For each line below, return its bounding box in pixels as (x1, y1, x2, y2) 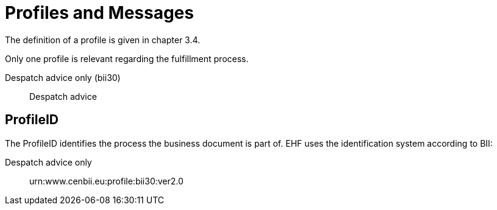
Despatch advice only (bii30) (5, 72, 121, 83)
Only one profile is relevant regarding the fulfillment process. (5, 53, 249, 64)
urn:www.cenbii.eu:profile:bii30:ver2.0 (29, 175, 184, 186)
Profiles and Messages (5, 2, 194, 23)
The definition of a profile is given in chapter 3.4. (5, 34, 201, 45)
